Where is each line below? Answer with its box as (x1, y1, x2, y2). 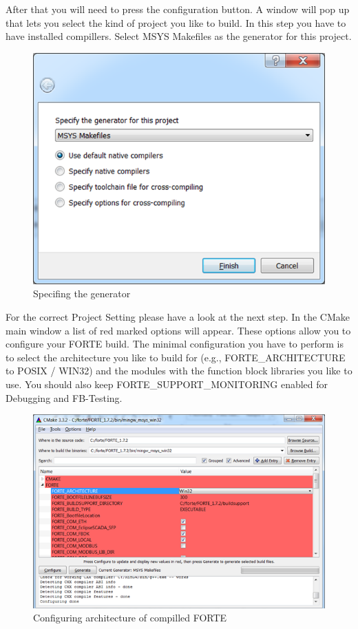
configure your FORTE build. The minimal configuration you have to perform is (6, 337, 344, 351)
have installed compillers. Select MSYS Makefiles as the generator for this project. (6, 29, 352, 43)
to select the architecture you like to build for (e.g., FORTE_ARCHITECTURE (6, 350, 346, 364)
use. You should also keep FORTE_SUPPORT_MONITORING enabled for (6, 376, 328, 391)
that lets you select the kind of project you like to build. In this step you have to (6, 15, 346, 30)
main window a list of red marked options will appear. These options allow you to (6, 323, 351, 337)
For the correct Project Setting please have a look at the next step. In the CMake (6, 309, 350, 323)
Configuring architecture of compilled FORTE (33, 610, 227, 625)
